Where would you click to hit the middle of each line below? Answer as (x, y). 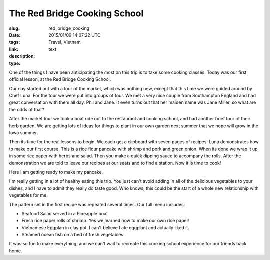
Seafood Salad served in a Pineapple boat (65, 213)
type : (15, 63)
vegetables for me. (29, 195)
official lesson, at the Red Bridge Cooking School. (60, 79)
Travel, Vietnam (65, 42)
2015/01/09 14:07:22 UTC (75, 35)
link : (14, 49)
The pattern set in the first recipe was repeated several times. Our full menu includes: (97, 204)
